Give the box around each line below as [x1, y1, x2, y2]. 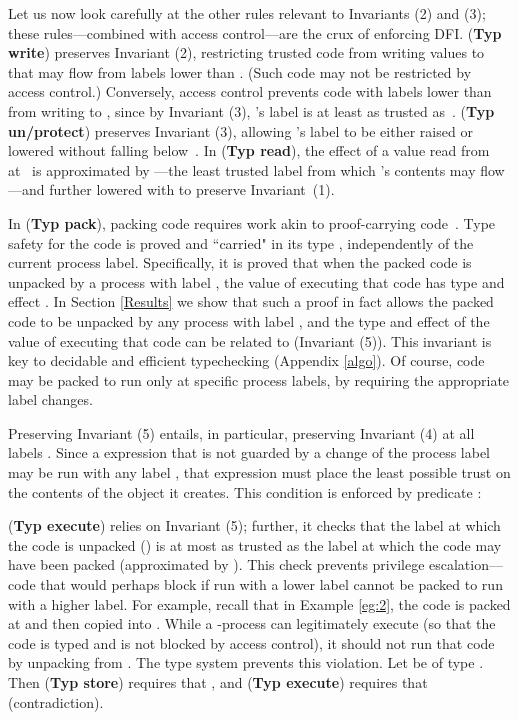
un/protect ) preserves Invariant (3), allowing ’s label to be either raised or [8, 120, 473, 141]
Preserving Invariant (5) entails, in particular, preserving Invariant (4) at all [8, 422, 475, 443]
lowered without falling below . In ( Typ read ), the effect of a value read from [8, 140, 490, 161]
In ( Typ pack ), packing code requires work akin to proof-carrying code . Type [8, 212, 496, 233]
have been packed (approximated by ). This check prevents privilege [8, 554, 425, 575]
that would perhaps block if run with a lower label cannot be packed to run [40, 574, 503, 595]
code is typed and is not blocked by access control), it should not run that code [8, 632, 495, 653]
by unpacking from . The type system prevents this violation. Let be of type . [8, 652, 484, 673]
